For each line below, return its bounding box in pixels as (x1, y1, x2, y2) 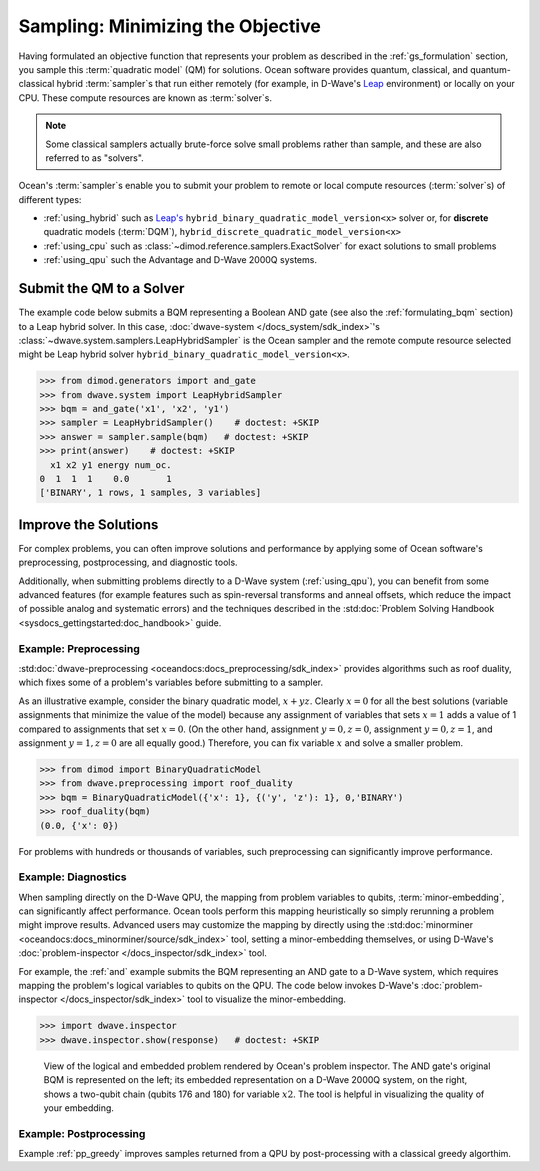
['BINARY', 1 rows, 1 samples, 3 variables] (39, 487, 262, 499)
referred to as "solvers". (45, 151, 144, 164)
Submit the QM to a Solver (18, 280, 185, 297)
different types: (18, 193, 82, 205)
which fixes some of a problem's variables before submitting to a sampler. (18, 676, 324, 689)
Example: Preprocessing (18, 641, 140, 655)
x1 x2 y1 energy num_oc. (50, 459, 172, 470)
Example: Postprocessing (18, 1126, 146, 1140)
